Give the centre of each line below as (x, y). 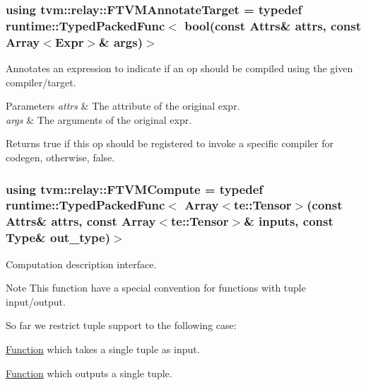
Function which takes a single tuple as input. (103, 349)
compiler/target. (41, 82)
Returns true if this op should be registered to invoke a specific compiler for (170, 143)
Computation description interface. (81, 264)
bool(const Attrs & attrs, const (273, 25)
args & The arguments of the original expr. (99, 119)
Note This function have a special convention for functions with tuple (156, 288)
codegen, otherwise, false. (60, 157)
